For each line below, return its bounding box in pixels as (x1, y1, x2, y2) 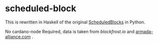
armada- (135, 28, 153, 34)
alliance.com (5, 34, 31, 40)
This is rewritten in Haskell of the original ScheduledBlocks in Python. (5, 19, 146, 25)
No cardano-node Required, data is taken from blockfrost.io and (5, 28, 135, 34)
